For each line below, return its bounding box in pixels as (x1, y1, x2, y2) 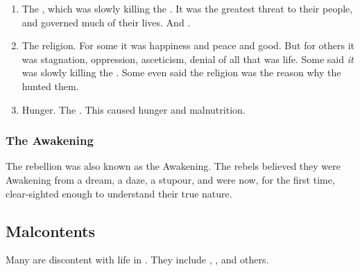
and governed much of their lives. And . (22, 15, 191, 29)
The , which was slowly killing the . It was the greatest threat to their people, (22, 1, 353, 15)
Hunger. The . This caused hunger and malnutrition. (22, 102, 246, 116)
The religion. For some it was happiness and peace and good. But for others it (22, 38, 355, 53)
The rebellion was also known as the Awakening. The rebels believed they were (6, 159, 341, 173)
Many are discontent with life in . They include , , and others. (6, 252, 269, 267)
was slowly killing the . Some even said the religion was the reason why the (22, 65, 341, 80)
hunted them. (22, 78, 79, 93)
